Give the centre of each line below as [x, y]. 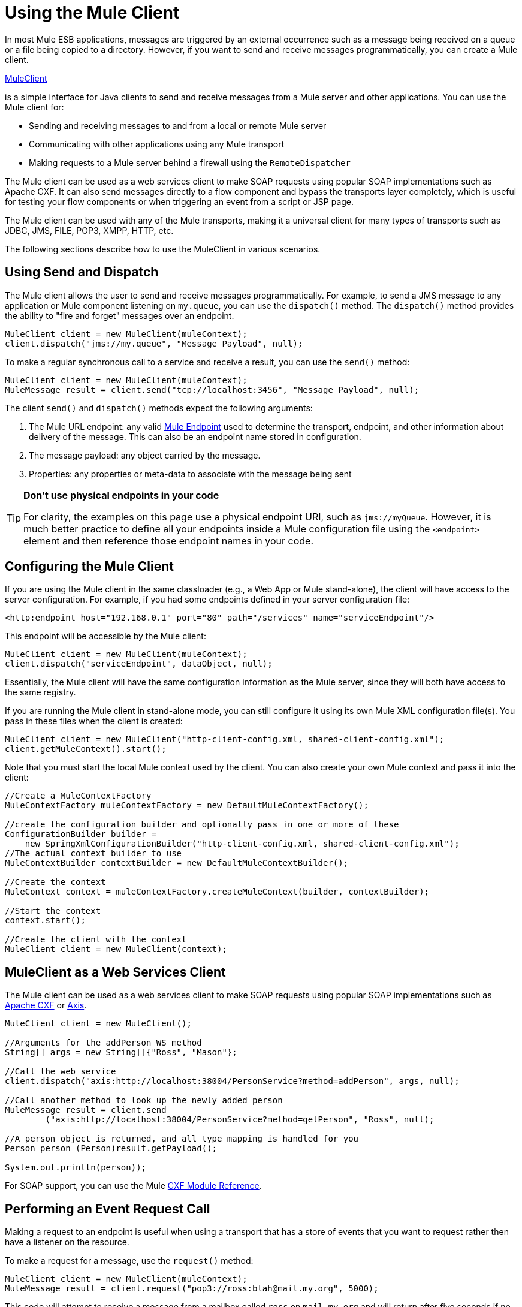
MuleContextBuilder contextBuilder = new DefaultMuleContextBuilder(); [177, 863]
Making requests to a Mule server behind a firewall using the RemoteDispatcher [190, 162]
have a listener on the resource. [67, 1242]
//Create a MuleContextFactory [78, 796]
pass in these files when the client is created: [94, 721]
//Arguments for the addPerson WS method [103, 1043]
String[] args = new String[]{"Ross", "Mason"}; [121, 1052]
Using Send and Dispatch [82, 272]
